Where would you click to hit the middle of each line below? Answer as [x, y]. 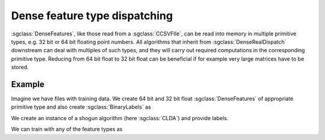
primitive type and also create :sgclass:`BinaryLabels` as [81, 107]
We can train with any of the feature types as [67, 129]
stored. [20, 67]
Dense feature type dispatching [92, 16]
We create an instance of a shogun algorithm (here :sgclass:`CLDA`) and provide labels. [120, 118]
